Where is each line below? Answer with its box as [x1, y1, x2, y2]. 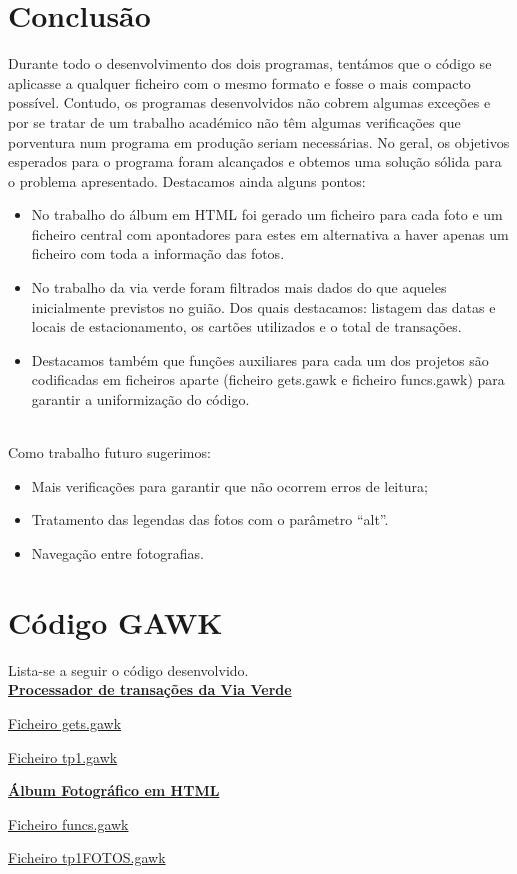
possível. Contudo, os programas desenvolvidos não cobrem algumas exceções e [8, 92, 491, 113]
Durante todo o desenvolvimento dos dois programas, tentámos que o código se [8, 53, 492, 74]
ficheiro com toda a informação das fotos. [31, 243, 285, 264]
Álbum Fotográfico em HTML [8, 780, 220, 801]
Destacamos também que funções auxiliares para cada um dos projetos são [31, 349, 489, 370]
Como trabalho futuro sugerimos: [8, 442, 211, 463]
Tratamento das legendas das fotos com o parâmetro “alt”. [31, 509, 389, 530]
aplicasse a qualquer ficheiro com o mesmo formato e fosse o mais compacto [8, 72, 471, 93]
